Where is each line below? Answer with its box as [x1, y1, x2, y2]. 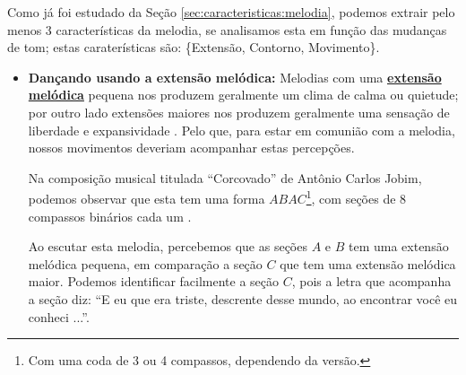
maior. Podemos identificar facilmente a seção [28, 272, 280, 291]
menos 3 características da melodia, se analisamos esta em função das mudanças [7, 20, 447, 39]
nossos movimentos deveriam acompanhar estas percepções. [28, 138, 355, 157]
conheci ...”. [28, 307, 90, 326]
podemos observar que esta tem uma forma [28, 189, 265, 207]
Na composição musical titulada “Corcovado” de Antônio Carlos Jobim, [28, 168, 422, 187]
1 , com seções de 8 [306, 187, 407, 207]
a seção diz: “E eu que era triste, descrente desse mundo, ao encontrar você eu [28, 289, 458, 308]
